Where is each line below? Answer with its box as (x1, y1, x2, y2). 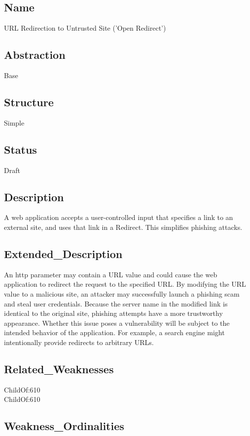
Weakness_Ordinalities (4, 418, 124, 434)
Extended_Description (4, 246, 123, 261)
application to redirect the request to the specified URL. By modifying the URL (4, 279, 246, 289)
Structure (4, 94, 54, 109)
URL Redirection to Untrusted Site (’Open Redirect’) (4, 23, 166, 33)
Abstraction (4, 47, 66, 62)
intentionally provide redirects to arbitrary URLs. (4, 337, 154, 347)
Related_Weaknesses (4, 361, 114, 376)
